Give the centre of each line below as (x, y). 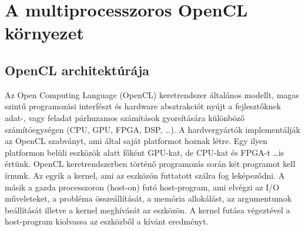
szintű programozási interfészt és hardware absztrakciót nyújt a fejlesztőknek (143, 106)
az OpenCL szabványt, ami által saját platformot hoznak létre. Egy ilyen (136, 141)
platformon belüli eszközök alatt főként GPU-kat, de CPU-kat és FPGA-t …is (145, 152)
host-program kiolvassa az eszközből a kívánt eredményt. (107, 221)
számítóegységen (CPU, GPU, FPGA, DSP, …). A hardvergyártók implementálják (152, 129)
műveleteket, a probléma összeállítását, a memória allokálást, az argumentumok (148, 198)
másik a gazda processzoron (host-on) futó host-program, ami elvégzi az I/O (142, 187)
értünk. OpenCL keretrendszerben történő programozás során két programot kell (150, 164)
